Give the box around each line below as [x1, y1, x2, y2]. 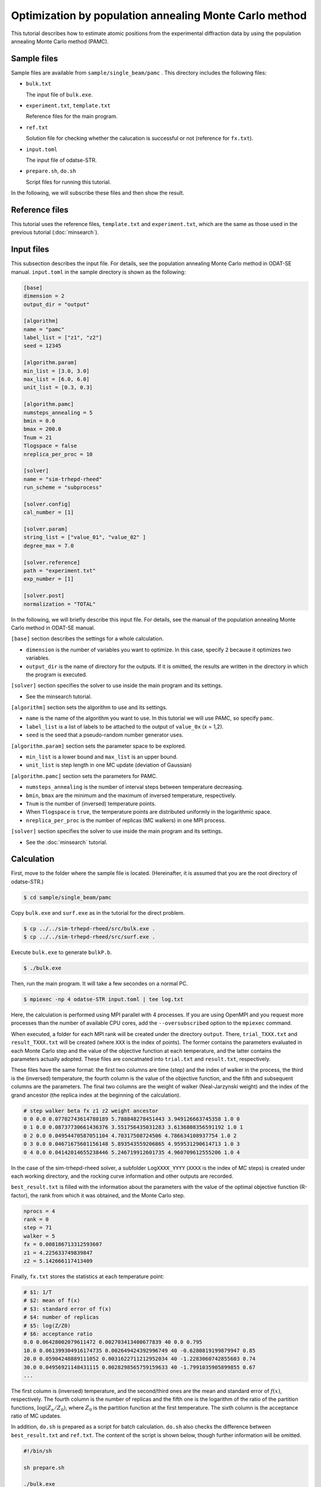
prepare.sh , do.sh [26, 167, 77, 175]
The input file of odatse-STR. [26, 156, 97, 164]
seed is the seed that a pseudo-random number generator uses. [26, 732, 184, 739]
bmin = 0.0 [23, 417, 55, 424]
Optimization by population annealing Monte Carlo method [11, 9, 307, 22]
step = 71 [23, 1224, 52, 1231]
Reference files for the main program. [26, 113, 118, 120]
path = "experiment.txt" [23, 567, 96, 574]
